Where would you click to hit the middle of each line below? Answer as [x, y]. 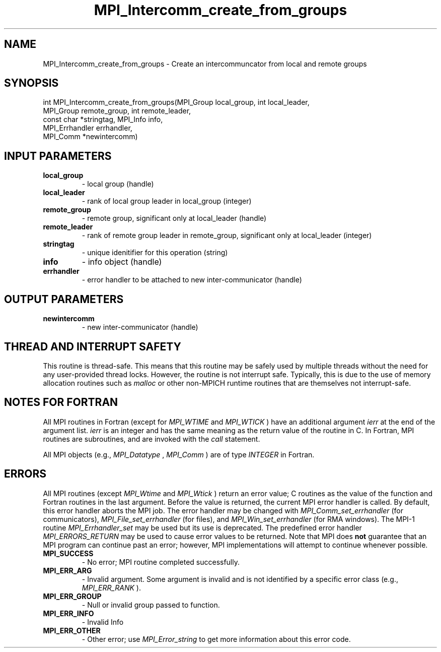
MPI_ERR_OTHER [72, 630]
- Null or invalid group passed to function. [151, 605]
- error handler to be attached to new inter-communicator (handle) [192, 280]
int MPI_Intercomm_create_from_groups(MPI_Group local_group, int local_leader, [176, 102]
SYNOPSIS [31, 83]
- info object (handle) [122, 262]
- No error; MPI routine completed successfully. [161, 562]
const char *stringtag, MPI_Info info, [103, 120]
